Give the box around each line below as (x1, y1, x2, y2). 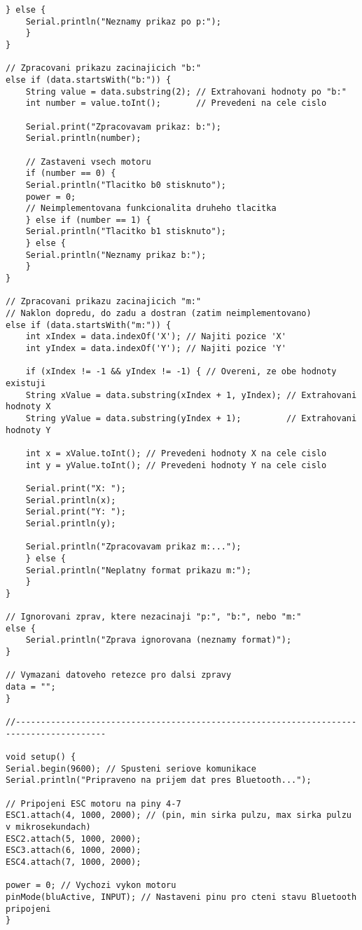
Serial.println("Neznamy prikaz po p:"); (25, 16, 221, 27)
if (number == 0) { (25, 168, 116, 179)
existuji (6, 378, 46, 388)
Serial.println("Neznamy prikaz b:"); (25, 249, 207, 260)
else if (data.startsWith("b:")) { (6, 74, 172, 85)
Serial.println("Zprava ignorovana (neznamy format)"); (25, 635, 292, 645)
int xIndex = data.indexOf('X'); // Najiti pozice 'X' (25, 331, 286, 342)
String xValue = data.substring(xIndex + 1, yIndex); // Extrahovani (25, 390, 357, 400)
